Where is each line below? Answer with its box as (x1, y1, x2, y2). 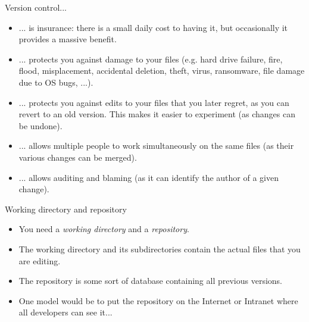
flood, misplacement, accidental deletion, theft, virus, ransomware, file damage (18, 64, 305, 77)
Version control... (5, 1, 67, 13)
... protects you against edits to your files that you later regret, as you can (18, 96, 289, 108)
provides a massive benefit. (18, 33, 117, 45)
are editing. (18, 254, 61, 267)
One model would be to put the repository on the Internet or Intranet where (18, 294, 298, 307)
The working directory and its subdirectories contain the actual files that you (18, 242, 301, 255)
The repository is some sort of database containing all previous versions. (18, 274, 282, 287)
